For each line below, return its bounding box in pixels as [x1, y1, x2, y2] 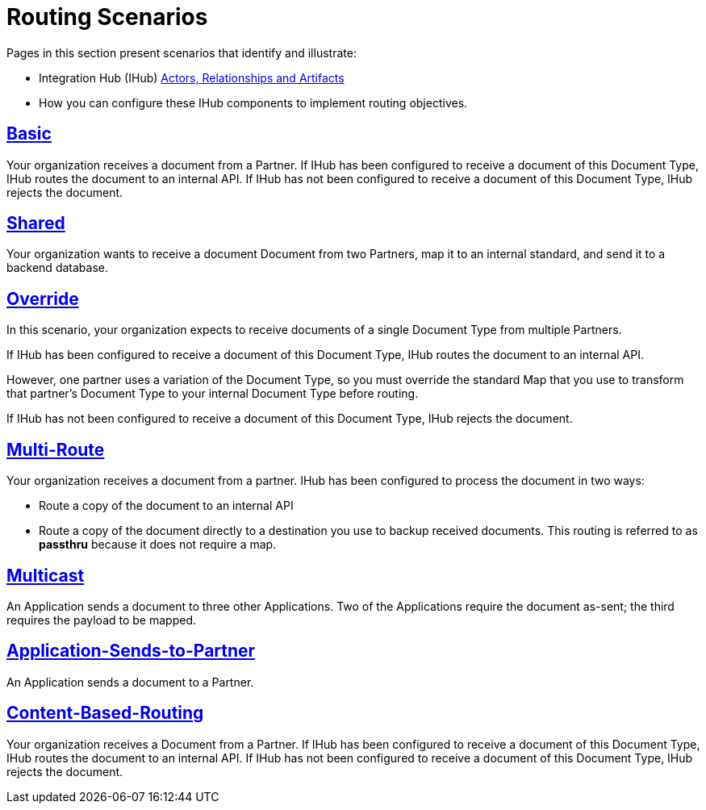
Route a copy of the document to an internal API [39, 499, 294, 513]
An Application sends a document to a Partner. [6, 674, 254, 689]
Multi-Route [6, 439, 105, 460]
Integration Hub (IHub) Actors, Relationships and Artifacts [39, 70, 345, 85]
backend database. [6, 261, 108, 275]
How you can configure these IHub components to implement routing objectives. [39, 95, 468, 110]
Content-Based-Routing [6, 703, 204, 724]
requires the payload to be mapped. [6, 612, 197, 627]
